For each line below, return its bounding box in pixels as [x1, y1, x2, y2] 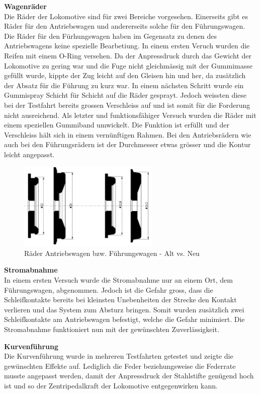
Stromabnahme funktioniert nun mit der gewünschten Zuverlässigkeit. [4, 323, 219, 334]
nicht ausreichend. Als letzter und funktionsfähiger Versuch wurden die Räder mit [4, 109, 256, 120]
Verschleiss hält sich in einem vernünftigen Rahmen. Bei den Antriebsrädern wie [4, 129, 251, 140]
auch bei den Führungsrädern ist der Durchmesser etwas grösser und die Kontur [4, 139, 251, 150]
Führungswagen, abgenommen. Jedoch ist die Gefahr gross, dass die [4, 284, 213, 295]
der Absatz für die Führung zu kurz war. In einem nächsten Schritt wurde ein [4, 80, 244, 90]
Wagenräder [4, 1, 47, 11]
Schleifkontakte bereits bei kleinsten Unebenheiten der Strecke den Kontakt [4, 294, 237, 305]
